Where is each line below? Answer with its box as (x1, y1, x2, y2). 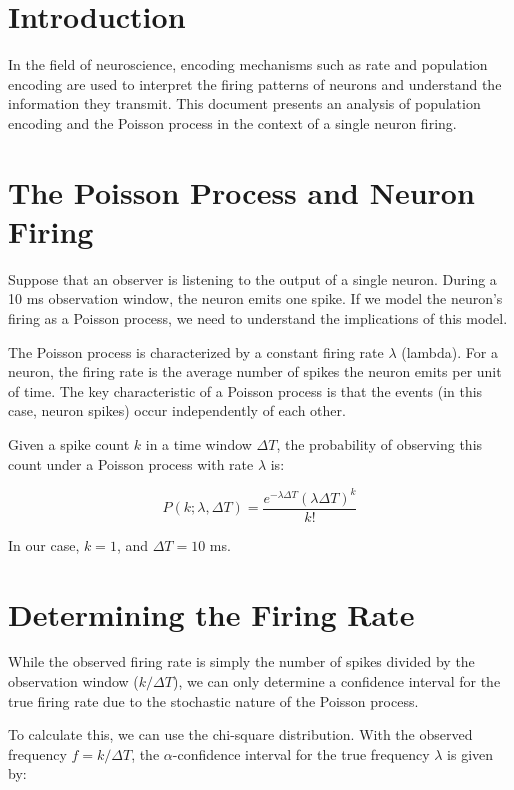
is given (447, 743, 494, 764)
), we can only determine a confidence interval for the (172, 671, 501, 692)
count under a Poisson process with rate (8, 453, 254, 474)
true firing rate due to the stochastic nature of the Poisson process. (8, 690, 419, 711)
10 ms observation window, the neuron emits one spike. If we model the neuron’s (8, 288, 503, 309)
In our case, (8, 534, 80, 555)
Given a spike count (8, 433, 130, 454)
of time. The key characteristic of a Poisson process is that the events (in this (8, 380, 483, 401)
